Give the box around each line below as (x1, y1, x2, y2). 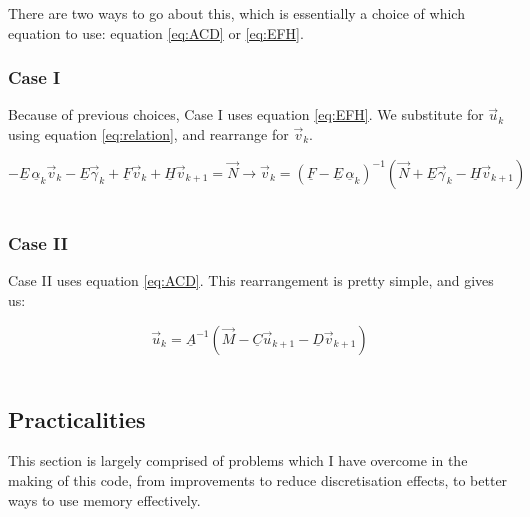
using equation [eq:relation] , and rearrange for (8, 124, 289, 144)
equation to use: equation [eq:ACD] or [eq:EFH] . (8, 22, 304, 43)
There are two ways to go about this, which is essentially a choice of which (8, 3, 465, 23)
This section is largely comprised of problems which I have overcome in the (8, 450, 468, 471)
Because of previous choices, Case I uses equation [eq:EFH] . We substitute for (8, 104, 484, 125)
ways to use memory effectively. (8, 489, 201, 510)
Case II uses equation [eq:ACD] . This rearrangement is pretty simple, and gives (8, 270, 494, 291)
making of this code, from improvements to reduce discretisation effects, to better (8, 469, 508, 490)
